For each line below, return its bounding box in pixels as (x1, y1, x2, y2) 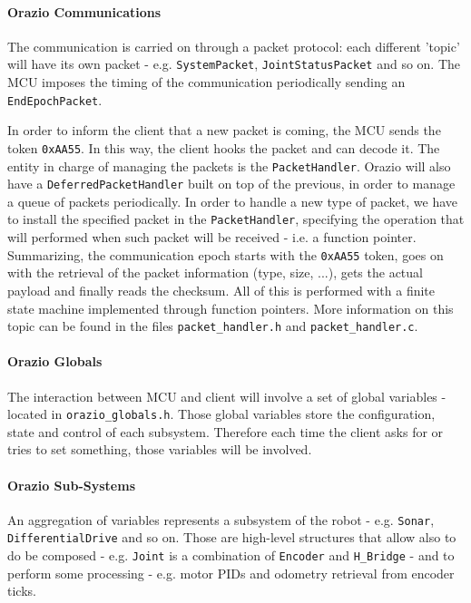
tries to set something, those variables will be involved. (7, 440, 312, 459)
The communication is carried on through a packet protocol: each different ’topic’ (7, 36, 460, 55)
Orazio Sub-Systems (7, 475, 135, 494)
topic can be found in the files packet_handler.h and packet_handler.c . (7, 316, 418, 336)
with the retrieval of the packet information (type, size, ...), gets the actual (7, 263, 423, 282)
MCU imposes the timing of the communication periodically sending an (7, 73, 406, 92)
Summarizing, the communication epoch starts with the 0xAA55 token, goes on (7, 245, 444, 264)
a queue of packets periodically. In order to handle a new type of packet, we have (7, 191, 458, 210)
